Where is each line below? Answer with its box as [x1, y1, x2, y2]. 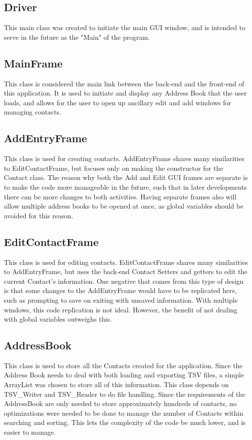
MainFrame [4, 55, 63, 70]
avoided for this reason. [4, 210, 73, 220]
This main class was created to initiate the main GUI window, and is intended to [4, 22, 246, 33]
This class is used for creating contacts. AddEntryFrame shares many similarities [4, 153, 245, 163]
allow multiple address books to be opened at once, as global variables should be [4, 201, 244, 211]
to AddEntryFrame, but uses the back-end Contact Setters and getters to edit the [4, 266, 248, 277]
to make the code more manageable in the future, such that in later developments [4, 181, 247, 192]
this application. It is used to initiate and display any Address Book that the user [4, 88, 247, 98]
